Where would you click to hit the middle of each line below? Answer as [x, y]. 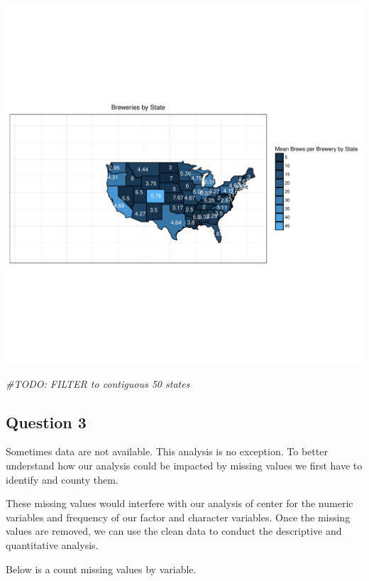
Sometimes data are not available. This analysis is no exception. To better [167, 451]
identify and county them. [62, 479]
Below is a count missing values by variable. [101, 569]
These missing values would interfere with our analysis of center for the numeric [180, 503]
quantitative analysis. [52, 544]
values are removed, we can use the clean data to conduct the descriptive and [174, 531]
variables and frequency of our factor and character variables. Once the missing [178, 517]
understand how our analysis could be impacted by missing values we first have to [184, 465]
